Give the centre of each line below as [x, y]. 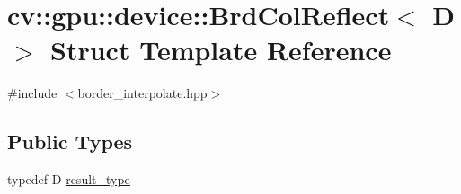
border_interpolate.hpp [142, 93]
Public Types [70, 141]
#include [32, 93]
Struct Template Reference [221, 50]
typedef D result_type [69, 179]
